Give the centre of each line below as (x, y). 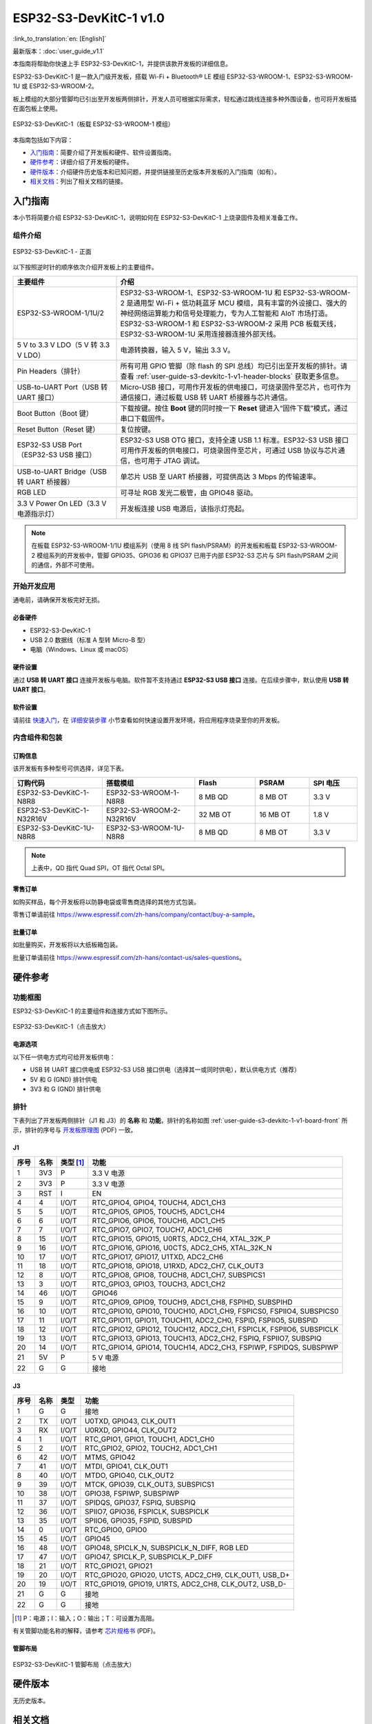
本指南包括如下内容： (43, 140)
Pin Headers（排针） (51, 371)
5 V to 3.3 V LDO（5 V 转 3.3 (63, 345)
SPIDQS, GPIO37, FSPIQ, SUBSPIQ (140, 1502)
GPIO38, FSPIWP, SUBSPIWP (132, 1493)
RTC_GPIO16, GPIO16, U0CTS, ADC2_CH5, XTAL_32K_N (182, 1247)
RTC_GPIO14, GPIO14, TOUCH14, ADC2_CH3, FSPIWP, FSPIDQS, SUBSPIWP (215, 1347)
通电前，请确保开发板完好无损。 (58, 600)
